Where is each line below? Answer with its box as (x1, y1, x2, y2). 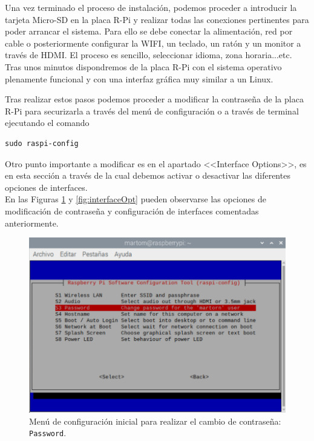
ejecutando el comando (5, 116, 90, 129)
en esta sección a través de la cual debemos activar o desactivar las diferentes (5, 169, 290, 182)
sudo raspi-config (5, 139, 79, 148)
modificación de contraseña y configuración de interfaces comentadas (5, 204, 259, 217)
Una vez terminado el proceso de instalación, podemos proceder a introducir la (5, 1, 297, 13)
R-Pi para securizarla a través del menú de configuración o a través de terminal (5, 104, 299, 117)
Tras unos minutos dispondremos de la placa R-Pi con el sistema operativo (5, 60, 282, 73)
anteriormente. (5, 216, 59, 229)
